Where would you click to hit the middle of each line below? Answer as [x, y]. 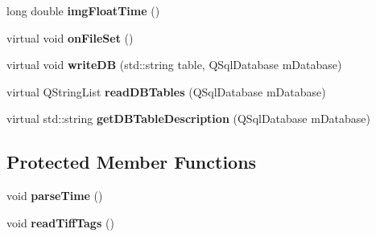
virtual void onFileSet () [70, 37]
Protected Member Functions [132, 162]
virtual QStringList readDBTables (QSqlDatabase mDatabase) [166, 91]
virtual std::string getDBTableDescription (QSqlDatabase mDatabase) [188, 118]
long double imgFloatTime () [83, 10]
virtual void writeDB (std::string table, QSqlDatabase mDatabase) [174, 65]
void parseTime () [55, 196]
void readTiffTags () [60, 222]
